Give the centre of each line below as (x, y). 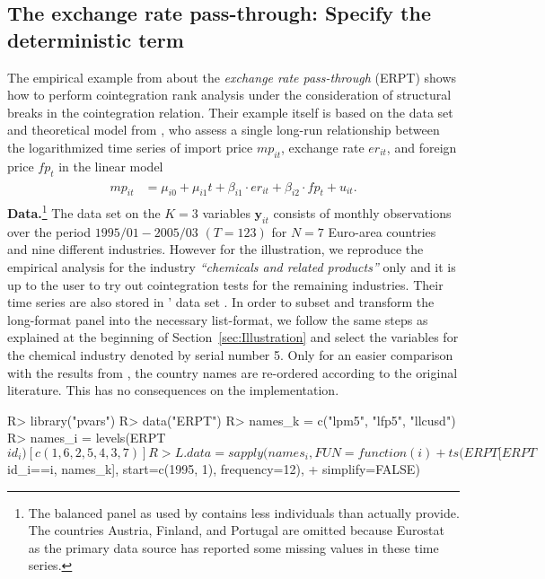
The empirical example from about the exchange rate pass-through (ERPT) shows (232, 77)
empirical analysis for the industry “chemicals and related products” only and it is (232, 267)
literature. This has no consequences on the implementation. (173, 390)
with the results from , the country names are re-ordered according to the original (233, 372)
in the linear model (111, 166)
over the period (49, 231)
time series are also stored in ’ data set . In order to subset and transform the (221, 302)
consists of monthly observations (362, 213)
